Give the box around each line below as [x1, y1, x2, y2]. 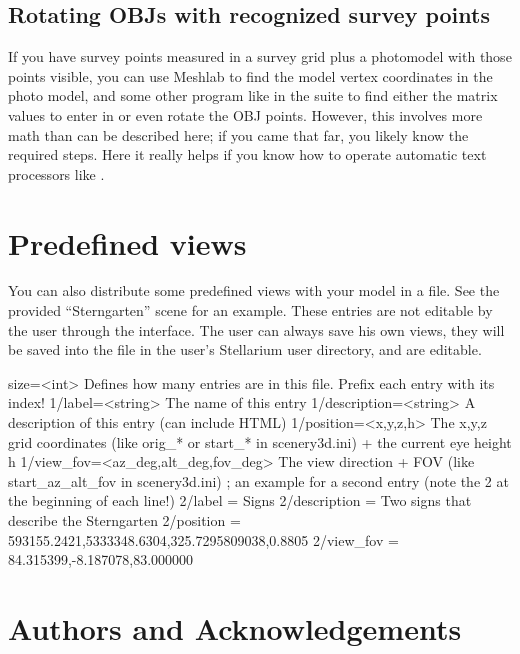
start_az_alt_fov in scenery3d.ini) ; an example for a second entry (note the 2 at [8, 470, 509, 491]
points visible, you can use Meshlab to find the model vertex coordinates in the [8, 65, 493, 86]
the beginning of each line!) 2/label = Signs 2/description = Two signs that [8, 490, 472, 511]
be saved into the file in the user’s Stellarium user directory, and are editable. [8, 339, 482, 360]
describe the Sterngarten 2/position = [8, 510, 241, 531]
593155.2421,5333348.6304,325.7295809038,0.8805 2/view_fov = [8, 529, 399, 550]
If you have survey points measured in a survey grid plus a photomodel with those [8, 46, 512, 67]
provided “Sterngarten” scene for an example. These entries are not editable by [8, 300, 493, 321]
